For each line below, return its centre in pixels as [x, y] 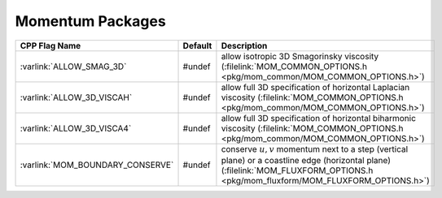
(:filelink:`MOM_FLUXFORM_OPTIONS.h [297, 170]
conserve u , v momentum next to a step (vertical [315, 148]
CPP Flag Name [50, 45]
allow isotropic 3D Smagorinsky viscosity [300, 56]
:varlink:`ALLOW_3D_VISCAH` [76, 97]
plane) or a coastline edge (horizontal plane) [306, 160]
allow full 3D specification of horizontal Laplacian [315, 87]
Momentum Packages [90, 21]
